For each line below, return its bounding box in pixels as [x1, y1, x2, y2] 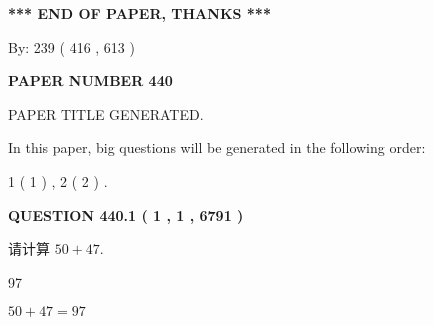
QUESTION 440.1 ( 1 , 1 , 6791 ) [8, 204, 244, 225]
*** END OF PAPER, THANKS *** [8, 3, 271, 23]
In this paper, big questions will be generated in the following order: [8, 137, 426, 158]
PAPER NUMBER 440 [8, 70, 173, 91]
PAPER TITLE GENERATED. [8, 103, 204, 124]
